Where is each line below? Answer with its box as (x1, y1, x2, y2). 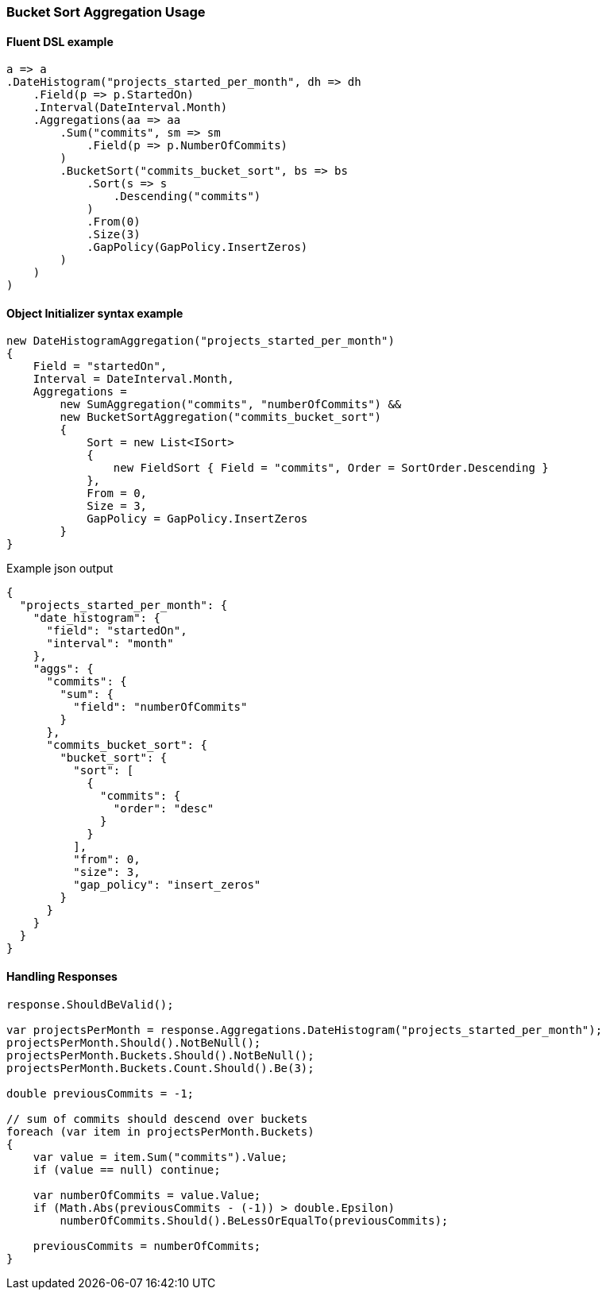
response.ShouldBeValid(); (6, 997, 174, 1011)
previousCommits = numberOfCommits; (33, 1239, 261, 1252)
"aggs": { (33, 662, 94, 676)
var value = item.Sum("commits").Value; (33, 1150, 288, 1163)
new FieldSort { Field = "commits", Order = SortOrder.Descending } (113, 461, 549, 475)
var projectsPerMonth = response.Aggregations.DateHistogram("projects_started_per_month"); (6, 1023, 603, 1036)
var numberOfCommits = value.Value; (33, 1188, 261, 1201)
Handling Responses (6, 970, 118, 984)
